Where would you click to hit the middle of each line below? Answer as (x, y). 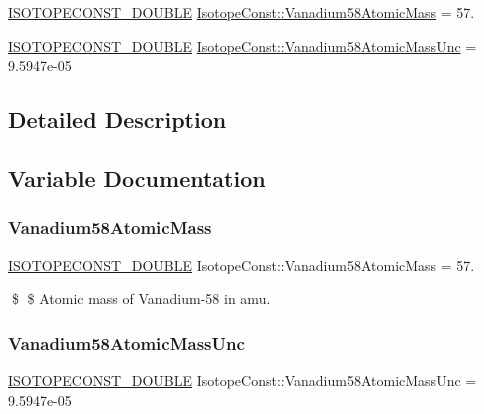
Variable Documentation (137, 177)
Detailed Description (117, 119)
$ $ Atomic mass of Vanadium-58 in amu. (141, 298)
